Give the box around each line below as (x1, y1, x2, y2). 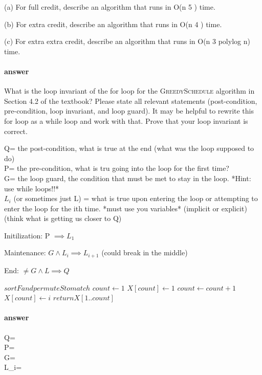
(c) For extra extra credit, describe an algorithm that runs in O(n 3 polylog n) (4, 36, 250, 47)
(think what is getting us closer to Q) (4, 213, 122, 224)
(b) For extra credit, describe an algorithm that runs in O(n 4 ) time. (4, 18, 222, 29)
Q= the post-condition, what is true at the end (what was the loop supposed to (4, 143, 254, 153)
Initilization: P (4, 230, 50, 240)
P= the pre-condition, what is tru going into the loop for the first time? (4, 163, 229, 173)
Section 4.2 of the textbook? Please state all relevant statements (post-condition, (4, 95, 257, 106)
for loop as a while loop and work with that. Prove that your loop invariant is (4, 115, 248, 126)
